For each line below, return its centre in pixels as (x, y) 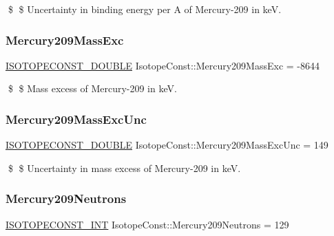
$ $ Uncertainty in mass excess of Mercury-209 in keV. (124, 168)
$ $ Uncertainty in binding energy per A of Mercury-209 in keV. (145, 9)
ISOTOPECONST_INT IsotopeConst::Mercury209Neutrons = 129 (147, 224)
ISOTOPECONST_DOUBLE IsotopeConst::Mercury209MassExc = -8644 (163, 65)
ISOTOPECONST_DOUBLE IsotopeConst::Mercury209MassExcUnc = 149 (167, 145)
